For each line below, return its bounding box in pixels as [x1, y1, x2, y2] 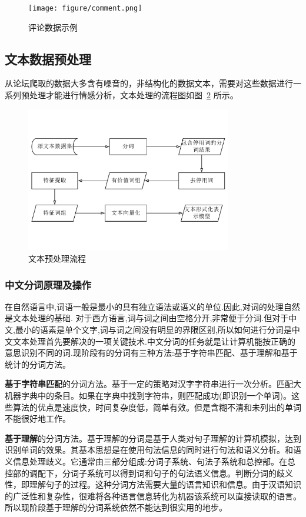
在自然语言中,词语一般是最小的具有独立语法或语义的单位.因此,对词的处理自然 [5, 300, 300, 312]
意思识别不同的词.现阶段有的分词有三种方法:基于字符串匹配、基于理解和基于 [5, 346, 298, 359]
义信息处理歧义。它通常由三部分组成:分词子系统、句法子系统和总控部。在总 [5, 455, 295, 467]
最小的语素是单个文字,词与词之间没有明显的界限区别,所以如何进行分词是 [15, 323, 292, 336]
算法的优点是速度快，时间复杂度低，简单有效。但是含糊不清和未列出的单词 [12, 401, 301, 413]
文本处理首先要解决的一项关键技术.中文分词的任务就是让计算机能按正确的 [12, 335, 295, 347]
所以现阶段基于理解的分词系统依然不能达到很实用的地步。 [5, 501, 227, 513]
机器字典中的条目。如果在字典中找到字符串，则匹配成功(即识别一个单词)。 [5, 389, 291, 402]
